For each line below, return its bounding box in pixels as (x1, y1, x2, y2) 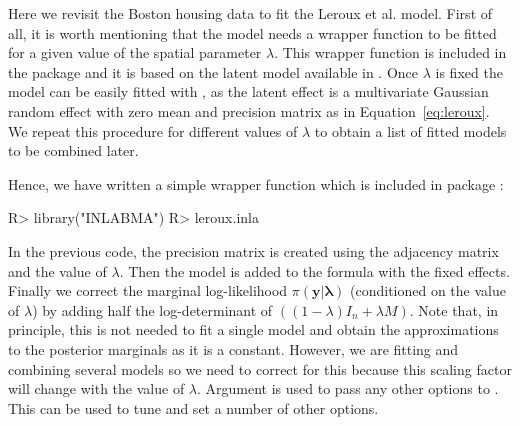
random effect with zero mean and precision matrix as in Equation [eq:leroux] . (8, 100, 490, 121)
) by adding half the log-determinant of (32, 299, 273, 320)
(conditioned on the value (350, 280, 506, 301)
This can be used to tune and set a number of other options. (8, 397, 379, 418)
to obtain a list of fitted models (314, 120, 507, 141)
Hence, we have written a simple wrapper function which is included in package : (8, 173, 504, 194)
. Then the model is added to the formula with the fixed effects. (119, 260, 510, 281)
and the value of (8, 260, 107, 281)
